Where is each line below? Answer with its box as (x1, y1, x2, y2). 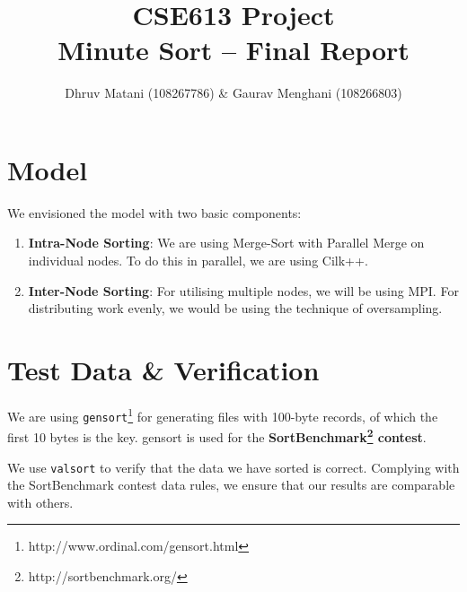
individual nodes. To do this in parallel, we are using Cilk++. (28, 251, 368, 270)
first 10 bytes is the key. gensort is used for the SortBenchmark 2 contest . (7, 425, 427, 446)
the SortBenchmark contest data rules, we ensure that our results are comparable (7, 475, 455, 494)
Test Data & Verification (7, 352, 320, 387)
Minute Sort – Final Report (57, 31, 410, 68)
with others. (7, 492, 74, 511)
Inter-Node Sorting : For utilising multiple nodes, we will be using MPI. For (28, 281, 459, 300)
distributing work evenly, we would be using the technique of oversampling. (28, 299, 443, 318)
